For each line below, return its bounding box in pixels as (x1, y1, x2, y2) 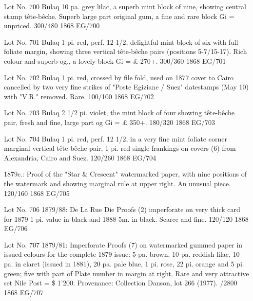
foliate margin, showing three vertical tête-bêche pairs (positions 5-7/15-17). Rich (4, 46, 247, 56)
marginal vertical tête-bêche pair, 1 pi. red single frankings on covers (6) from (4, 143, 236, 153)
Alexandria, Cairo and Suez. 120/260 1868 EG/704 (4, 152, 156, 162)
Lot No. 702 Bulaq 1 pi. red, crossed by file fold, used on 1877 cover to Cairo (4, 72, 234, 82)
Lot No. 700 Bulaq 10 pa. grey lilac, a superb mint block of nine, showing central (4, 1, 246, 11)
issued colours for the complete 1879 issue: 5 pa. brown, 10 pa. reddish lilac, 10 (4, 249, 240, 259)
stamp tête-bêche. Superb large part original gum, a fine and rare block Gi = (4, 11, 234, 21)
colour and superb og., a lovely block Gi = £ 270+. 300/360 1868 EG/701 (4, 55, 226, 66)
